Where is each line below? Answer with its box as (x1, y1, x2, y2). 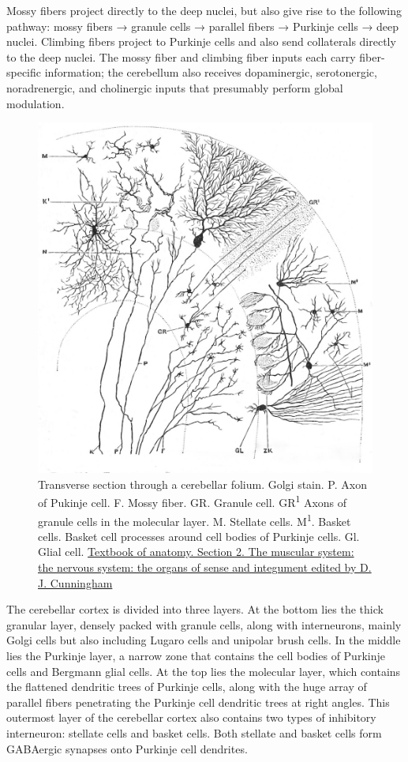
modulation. (6, 95, 65, 111)
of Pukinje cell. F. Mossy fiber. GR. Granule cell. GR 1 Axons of (38, 492, 347, 510)
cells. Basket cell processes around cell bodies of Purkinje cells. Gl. (38, 527, 360, 544)
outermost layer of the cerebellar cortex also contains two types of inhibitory (6, 709, 376, 726)
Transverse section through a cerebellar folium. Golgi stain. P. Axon (38, 475, 367, 492)
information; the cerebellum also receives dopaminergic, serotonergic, (44, 64, 377, 81)
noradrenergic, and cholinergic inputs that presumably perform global (6, 79, 343, 96)
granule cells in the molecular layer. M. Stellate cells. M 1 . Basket (38, 510, 351, 529)
